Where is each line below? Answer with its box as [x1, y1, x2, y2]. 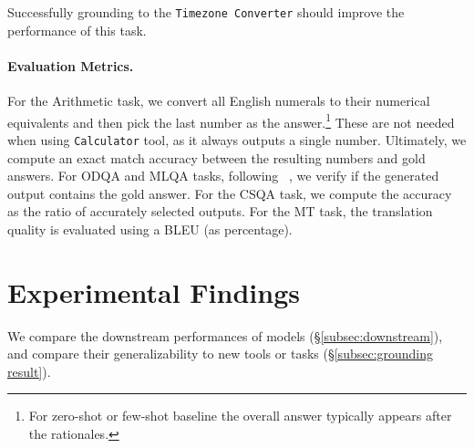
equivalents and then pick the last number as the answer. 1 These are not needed [7, 109, 455, 131]
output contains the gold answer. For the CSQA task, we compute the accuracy [7, 183, 452, 203]
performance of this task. [7, 20, 147, 39]
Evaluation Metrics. [7, 56, 134, 75]
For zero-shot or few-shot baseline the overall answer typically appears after [28, 406, 452, 425]
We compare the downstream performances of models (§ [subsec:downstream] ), [7, 326, 443, 345]
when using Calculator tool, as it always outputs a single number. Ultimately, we [7, 130, 467, 149]
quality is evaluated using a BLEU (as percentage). [7, 219, 293, 238]
